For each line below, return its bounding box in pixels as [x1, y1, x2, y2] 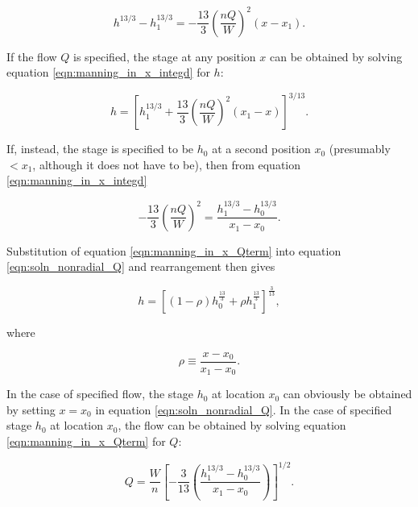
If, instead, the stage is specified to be [6, 140, 194, 157]
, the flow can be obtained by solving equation [118, 417, 346, 434]
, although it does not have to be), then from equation [32, 156, 300, 172]
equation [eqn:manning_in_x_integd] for [6, 64, 210, 81]
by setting [6, 401, 56, 418]
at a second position [212, 140, 311, 157]
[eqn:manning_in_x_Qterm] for [6, 433, 166, 450]
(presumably [329, 140, 391, 157]
